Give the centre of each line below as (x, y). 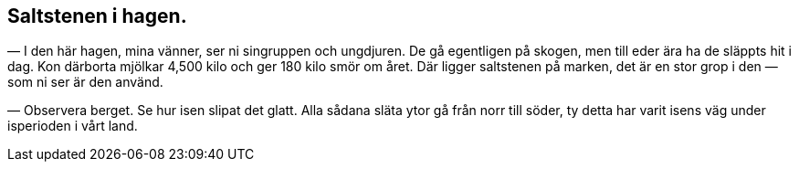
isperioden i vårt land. (73, 126)
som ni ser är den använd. (85, 82)
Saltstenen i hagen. (97, 16)
